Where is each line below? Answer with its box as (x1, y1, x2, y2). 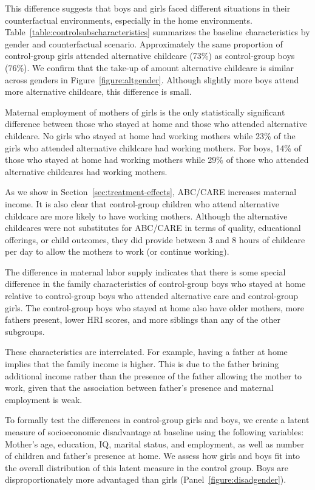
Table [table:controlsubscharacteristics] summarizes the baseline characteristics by (5, 26, 310, 38)
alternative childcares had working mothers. (5, 165, 168, 178)
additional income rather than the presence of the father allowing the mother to (5, 369, 302, 382)
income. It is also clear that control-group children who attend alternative (5, 197, 279, 210)
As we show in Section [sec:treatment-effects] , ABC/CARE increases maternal (5, 185, 297, 198)
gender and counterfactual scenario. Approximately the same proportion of (5, 37, 283, 50)
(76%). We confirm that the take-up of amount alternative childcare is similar (5, 61, 294, 74)
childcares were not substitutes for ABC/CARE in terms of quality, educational (5, 221, 301, 234)
